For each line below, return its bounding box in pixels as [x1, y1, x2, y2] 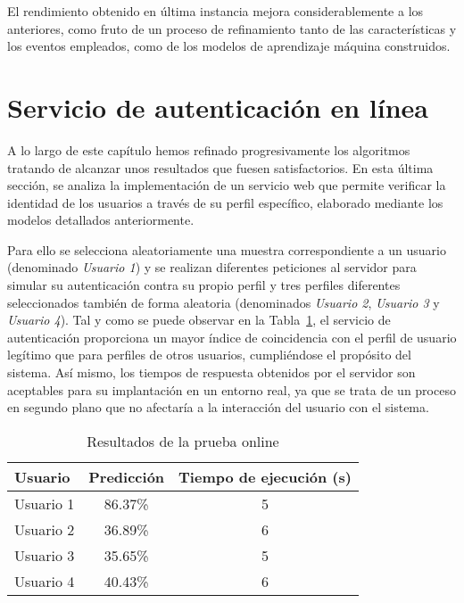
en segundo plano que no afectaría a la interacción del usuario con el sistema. [7, 398, 429, 417]
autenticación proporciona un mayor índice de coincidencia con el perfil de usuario [7, 327, 457, 346]
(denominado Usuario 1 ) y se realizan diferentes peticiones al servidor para [7, 258, 417, 277]
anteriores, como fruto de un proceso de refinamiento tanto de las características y [7, 19, 457, 37]
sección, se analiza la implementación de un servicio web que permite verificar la [7, 176, 446, 194]
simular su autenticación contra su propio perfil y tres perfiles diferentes [7, 276, 401, 294]
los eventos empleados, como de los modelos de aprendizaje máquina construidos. [7, 37, 451, 55]
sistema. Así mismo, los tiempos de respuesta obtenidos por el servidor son [7, 363, 416, 382]
